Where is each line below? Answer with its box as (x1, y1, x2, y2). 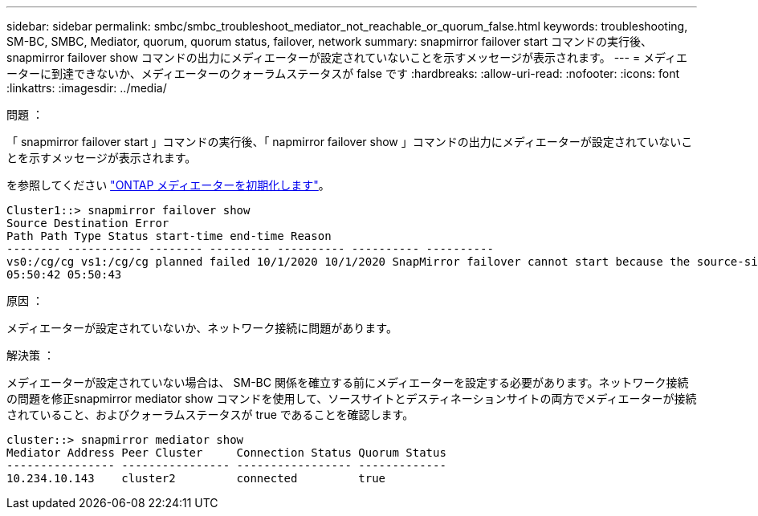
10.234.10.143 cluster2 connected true (6, 472, 386, 485)
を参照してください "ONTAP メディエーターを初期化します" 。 (6, 178, 330, 192)
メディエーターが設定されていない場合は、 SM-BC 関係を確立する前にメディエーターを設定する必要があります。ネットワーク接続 (6, 376, 689, 389)
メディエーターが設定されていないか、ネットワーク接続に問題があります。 (6, 321, 397, 335)
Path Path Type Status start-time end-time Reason (6, 230, 332, 242)
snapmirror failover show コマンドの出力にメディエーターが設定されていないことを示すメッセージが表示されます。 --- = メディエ (6, 51, 688, 64)
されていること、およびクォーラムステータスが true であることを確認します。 (6, 408, 414, 421)
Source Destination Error (6, 217, 169, 230)
